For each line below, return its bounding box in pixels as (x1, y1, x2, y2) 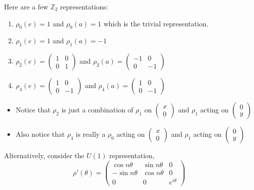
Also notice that (15, 129, 65, 139)
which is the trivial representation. (103, 18, 209, 28)
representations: (60, 1, 108, 11)
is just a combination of (61, 104, 134, 115)
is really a (76, 129, 106, 139)
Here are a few (4, 1, 48, 11)
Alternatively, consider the (4, 150, 85, 161)
